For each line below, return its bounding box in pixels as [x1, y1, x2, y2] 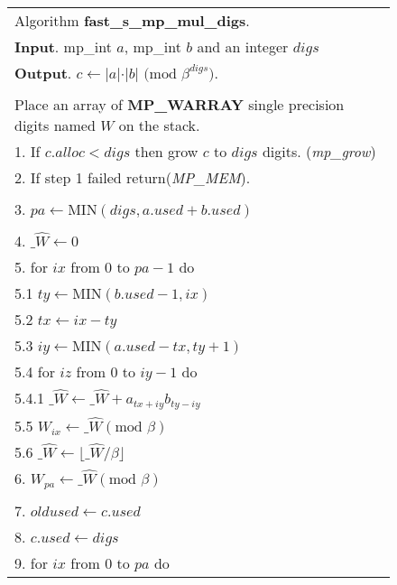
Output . [14, 62, 72, 83]
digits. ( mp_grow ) [262, 141, 376, 162]
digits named [14, 115, 96, 135]
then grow [134, 141, 198, 162]
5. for [14, 256, 48, 277]
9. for [14, 552, 48, 573]
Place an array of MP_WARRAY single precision [14, 94, 345, 115]
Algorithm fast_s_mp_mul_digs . [14, 10, 250, 31]
